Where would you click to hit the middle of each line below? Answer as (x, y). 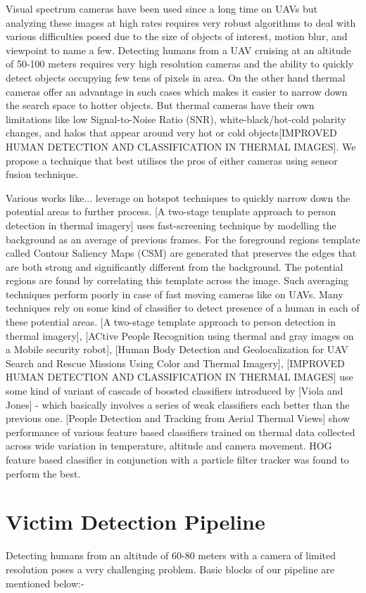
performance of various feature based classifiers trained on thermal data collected (181, 432)
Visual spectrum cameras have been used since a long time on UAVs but (162, 8)
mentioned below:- (45, 583)
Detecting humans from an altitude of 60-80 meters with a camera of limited (171, 555)
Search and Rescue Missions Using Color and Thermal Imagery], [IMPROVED (175, 363)
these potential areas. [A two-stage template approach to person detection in (171, 322)
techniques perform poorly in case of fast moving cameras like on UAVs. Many (175, 294)
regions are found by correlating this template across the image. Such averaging (177, 280)
